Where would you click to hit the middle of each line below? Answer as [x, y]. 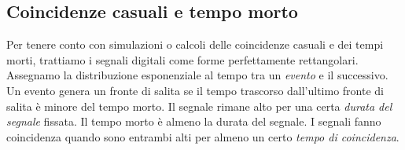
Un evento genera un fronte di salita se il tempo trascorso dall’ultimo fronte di [195, 90]
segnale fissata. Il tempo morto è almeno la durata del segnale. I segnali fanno [194, 121]
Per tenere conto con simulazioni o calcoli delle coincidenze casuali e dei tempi [195, 44]
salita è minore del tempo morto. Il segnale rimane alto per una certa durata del [199, 106]
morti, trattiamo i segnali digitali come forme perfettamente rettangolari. [182, 59]
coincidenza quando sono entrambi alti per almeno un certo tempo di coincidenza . [203, 136]
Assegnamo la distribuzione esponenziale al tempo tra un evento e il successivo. [197, 75]
